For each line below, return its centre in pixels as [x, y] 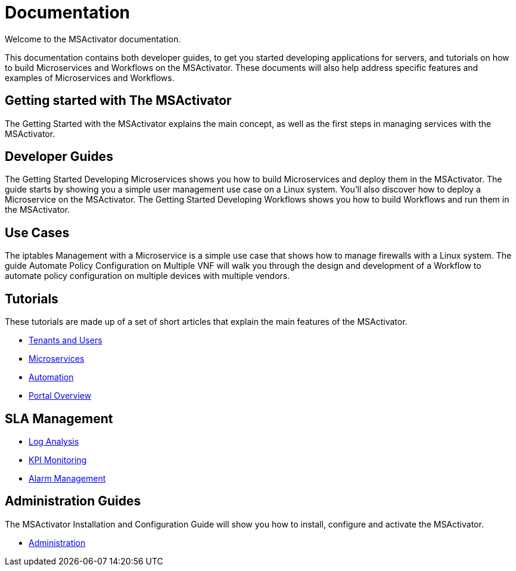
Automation [51, 377]
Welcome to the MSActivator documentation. [93, 39]
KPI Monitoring [58, 460]
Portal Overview [60, 396]
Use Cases [37, 232]
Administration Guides [73, 501]
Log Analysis [54, 441]
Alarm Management [67, 478]
